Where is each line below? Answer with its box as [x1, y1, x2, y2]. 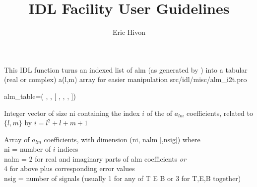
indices [58, 144, 78, 154]
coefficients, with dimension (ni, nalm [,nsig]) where [44, 134, 200, 144]
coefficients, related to [187, 107, 253, 118]
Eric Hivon [113, 27, 145, 37]
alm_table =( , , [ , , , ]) [4, 91, 76, 101]
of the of [146, 107, 173, 118]
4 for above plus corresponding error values [4, 163, 135, 174]
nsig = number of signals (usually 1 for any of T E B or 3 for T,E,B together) [4, 173, 241, 184]
